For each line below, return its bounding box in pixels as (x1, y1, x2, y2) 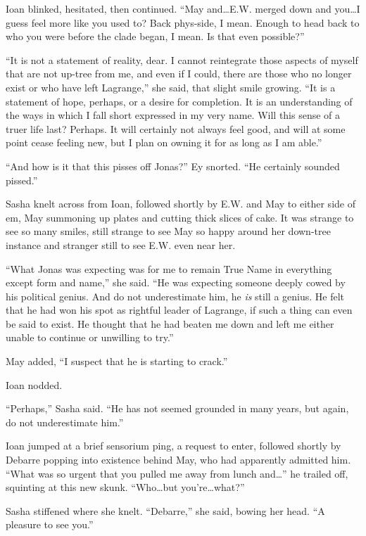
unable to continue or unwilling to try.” (6, 330, 174, 345)
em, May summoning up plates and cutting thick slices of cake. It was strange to (6, 210, 354, 224)
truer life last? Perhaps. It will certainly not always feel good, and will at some (6, 121, 346, 136)
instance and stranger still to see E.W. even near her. (6, 237, 236, 252)
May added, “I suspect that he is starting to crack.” (6, 354, 228, 369)
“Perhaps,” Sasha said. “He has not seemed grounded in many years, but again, (6, 401, 349, 416)
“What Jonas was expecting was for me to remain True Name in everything (6, 261, 332, 276)
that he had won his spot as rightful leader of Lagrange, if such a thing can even (6, 302, 353, 317)
